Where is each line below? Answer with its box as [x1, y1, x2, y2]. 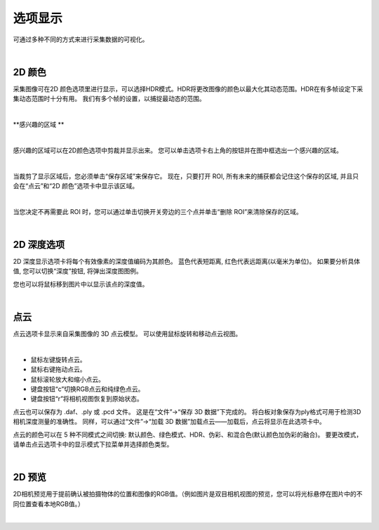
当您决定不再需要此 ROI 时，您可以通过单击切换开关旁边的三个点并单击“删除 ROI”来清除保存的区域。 [13, 207, 303, 216]
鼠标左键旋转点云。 [30, 355, 86, 364]
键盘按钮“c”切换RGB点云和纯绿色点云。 [30, 385, 145, 393]
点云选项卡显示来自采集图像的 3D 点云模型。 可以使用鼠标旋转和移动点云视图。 [13, 330, 242, 338]
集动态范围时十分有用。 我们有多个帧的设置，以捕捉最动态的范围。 [13, 95, 206, 103]
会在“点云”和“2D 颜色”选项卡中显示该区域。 [13, 181, 139, 190]
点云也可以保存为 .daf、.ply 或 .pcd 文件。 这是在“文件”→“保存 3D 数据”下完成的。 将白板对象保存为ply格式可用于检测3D [13, 407, 361, 416]
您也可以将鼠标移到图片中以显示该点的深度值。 [13, 279, 149, 288]
